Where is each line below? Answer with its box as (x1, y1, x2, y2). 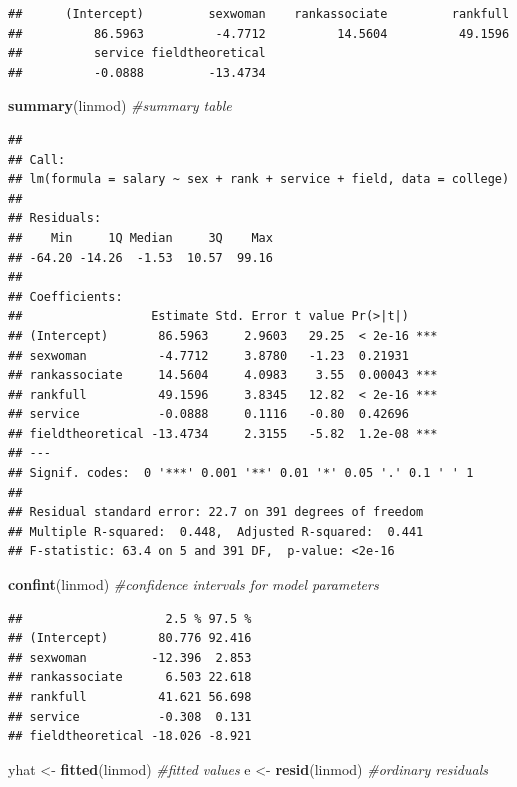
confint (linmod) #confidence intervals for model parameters (8, 574, 379, 595)
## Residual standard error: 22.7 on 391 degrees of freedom (8, 505, 424, 520)
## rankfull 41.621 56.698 (8, 690, 252, 704)
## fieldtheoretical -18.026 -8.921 (8, 729, 252, 744)
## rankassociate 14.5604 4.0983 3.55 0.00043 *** (8, 368, 438, 383)
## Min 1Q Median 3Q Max (8, 230, 273, 245)
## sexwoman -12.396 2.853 (8, 650, 252, 665)
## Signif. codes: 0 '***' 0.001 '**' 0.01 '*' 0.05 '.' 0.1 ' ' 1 (8, 466, 474, 481)
